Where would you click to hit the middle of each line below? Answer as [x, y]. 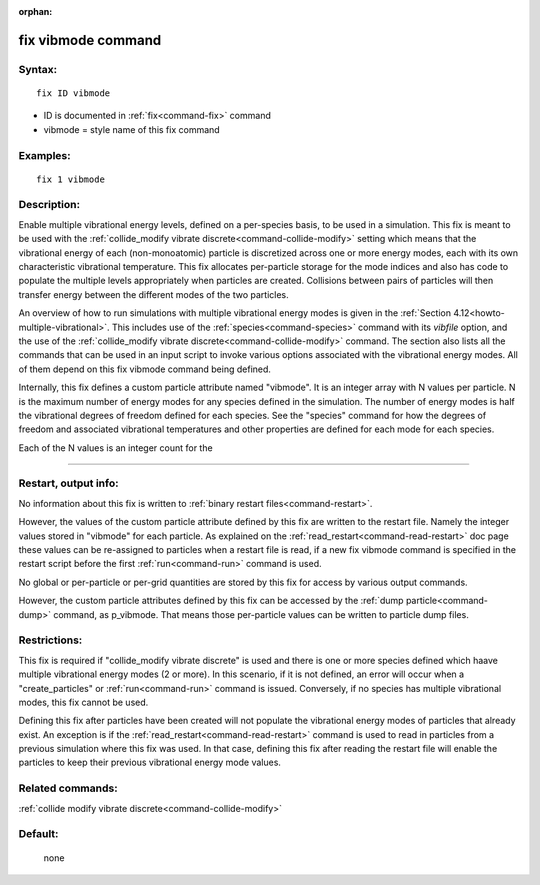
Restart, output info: [68, 483]
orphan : [35, 11]
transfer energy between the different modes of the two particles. [153, 294]
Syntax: [38, 69]
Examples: [44, 155]
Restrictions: [50, 640]
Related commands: [68, 788]
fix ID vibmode [73, 93]
